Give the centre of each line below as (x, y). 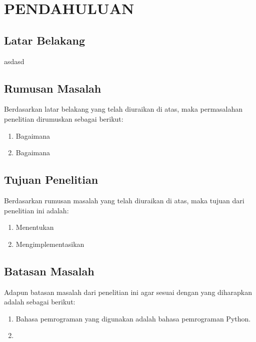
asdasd (14, 61)
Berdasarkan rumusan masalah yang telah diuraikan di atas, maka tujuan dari (124, 200)
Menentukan (35, 227)
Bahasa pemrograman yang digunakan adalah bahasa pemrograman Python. (133, 318)
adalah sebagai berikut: (40, 302)
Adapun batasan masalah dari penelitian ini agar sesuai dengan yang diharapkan (128, 292)
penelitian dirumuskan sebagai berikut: (64, 118)
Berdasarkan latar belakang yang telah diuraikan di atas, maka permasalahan (123, 109)
